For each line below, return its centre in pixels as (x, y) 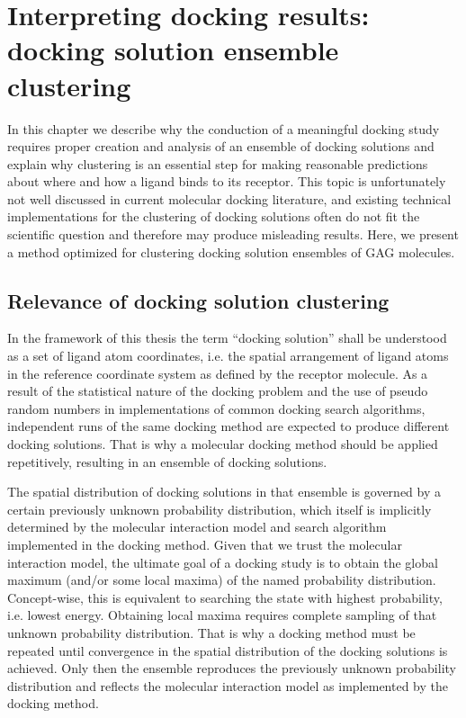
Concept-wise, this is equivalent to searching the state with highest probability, (225, 597)
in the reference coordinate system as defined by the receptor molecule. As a (218, 373)
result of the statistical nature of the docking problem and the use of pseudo (218, 391)
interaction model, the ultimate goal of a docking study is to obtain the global (223, 562)
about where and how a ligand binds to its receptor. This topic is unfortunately (227, 181)
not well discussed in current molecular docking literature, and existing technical (229, 198)
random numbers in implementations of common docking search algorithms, (216, 408)
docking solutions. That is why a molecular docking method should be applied (223, 444)
